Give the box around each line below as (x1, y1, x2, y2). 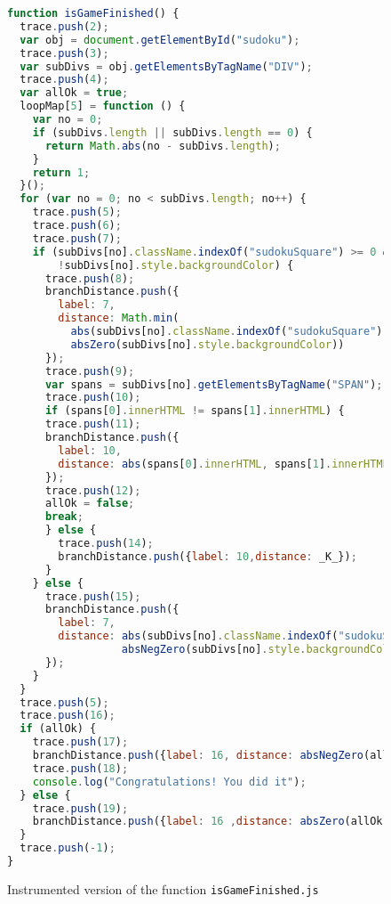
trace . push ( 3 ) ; (20, 46, 109, 60)
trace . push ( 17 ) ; (32, 736, 129, 749)
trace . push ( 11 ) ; (44, 418, 141, 431)
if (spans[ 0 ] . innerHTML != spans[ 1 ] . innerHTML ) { (44, 404, 345, 418)
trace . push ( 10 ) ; (44, 391, 141, 404)
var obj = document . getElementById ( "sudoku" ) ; (20, 33, 300, 46)
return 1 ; (32, 166, 91, 179)
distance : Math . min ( (58, 312, 180, 325)
